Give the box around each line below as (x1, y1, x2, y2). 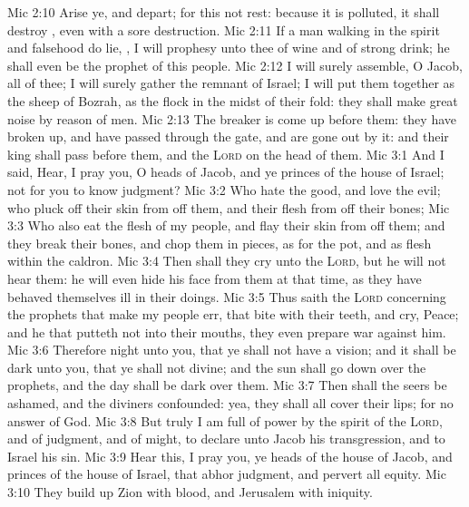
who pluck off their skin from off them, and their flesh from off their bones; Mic (7, 198, 450, 217)
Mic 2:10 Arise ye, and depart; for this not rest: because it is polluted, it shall (7, 3, 440, 21)
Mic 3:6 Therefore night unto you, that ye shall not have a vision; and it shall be (7, 340, 456, 359)
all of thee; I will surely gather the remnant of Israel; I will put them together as (7, 73, 455, 93)
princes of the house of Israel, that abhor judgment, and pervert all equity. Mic (7, 464, 446, 483)
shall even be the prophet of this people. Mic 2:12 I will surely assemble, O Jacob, (7, 55, 463, 74)
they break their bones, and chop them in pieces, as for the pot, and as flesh (7, 233, 432, 252)
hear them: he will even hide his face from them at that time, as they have (7, 268, 422, 288)
